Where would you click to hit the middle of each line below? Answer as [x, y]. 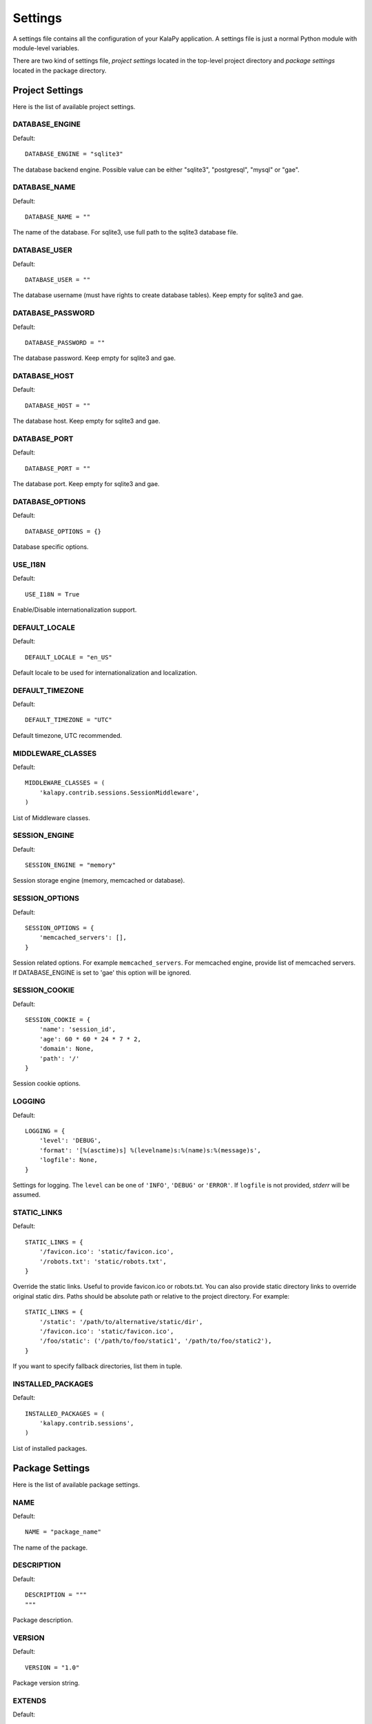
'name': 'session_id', [77, 1030]
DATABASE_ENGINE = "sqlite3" [74, 154]
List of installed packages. [50, 1448]
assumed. [27, 1195]
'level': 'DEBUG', [70, 1141]
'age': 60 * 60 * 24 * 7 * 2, [90, 1039]
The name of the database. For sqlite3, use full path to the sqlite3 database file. [125, 232]
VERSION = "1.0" [52, 1667]
